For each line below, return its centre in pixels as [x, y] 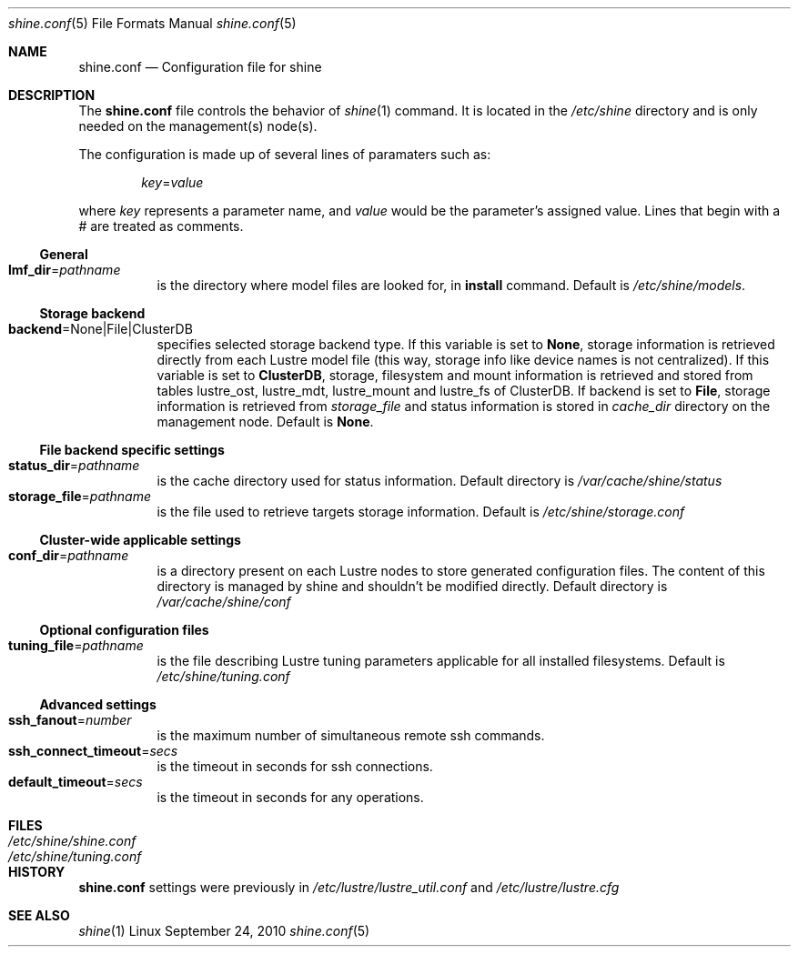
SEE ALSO [39, 915]
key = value [172, 182]
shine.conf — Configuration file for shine [200, 67]
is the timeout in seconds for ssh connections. [295, 766]
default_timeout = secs [76, 782]
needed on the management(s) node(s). [198, 126]
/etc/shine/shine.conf [72, 841]
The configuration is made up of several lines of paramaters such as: [285, 154]
